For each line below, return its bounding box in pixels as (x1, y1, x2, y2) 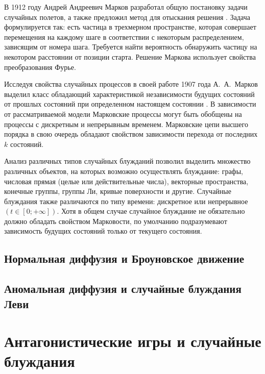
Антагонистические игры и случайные (4, 331, 261, 352)
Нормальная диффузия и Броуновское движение (4, 251, 245, 266)
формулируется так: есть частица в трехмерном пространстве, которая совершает (4, 21, 256, 32)
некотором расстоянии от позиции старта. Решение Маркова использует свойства (4, 51, 256, 62)
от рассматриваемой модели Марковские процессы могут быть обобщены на (4, 108, 242, 119)
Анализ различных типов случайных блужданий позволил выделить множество (4, 156, 251, 166)
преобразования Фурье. (4, 61, 76, 72)
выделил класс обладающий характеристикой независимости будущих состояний (4, 88, 255, 99)
